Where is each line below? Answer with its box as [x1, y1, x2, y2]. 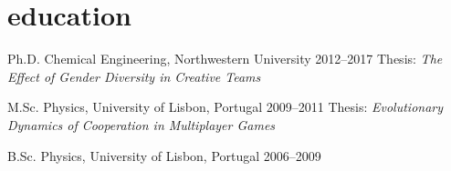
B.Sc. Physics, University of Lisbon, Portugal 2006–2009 [7, 146, 321, 165]
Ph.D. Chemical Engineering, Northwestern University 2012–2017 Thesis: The [7, 49, 443, 68]
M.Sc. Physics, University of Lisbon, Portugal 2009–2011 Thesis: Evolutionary [7, 97, 444, 116]
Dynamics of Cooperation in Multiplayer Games [7, 115, 276, 134]
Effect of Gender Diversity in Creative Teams [7, 66, 261, 85]
